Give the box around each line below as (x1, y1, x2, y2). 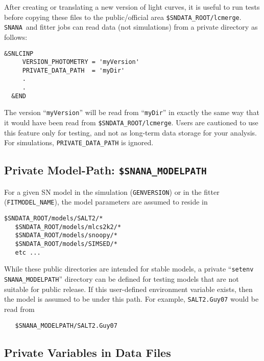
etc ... (15, 249, 41, 256)
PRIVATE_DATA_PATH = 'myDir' (22, 66, 125, 74)
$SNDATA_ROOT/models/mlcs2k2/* (15, 223, 122, 231)
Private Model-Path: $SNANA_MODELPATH (4, 162, 207, 178)
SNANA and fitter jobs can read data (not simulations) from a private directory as (4, 21, 258, 32)
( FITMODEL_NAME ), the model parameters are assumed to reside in (4, 196, 208, 207)
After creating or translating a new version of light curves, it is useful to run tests (4, 2, 260, 12)
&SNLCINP (4, 50, 34, 57)
